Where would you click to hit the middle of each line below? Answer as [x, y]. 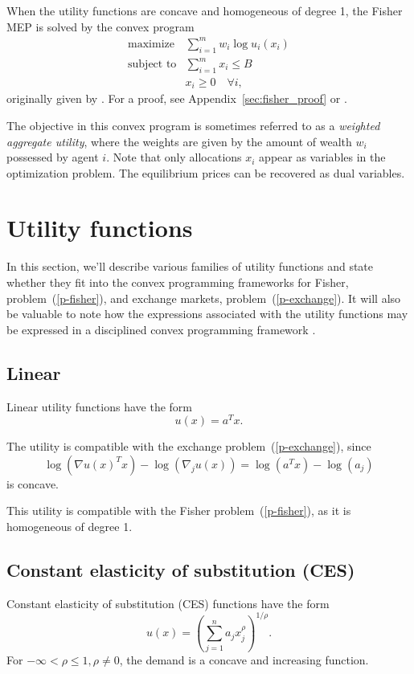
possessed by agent [53, 157]
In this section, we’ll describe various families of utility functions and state [190, 266]
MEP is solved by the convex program [100, 26]
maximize [151, 44]
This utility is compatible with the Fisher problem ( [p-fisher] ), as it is [179, 511]
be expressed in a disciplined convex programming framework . [161, 329]
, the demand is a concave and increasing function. [244, 659]
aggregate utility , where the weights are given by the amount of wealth [179, 141]
